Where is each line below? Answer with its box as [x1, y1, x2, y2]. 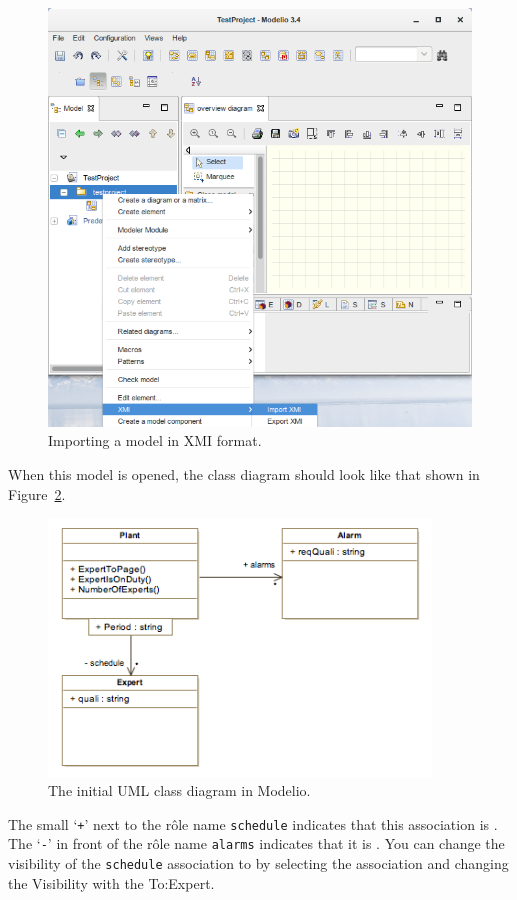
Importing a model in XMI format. [48, 430, 262, 451]
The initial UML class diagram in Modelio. [48, 780, 311, 801]
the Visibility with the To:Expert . [8, 872, 215, 893]
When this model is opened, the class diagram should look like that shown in [8, 463, 480, 484]
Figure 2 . [8, 483, 66, 504]
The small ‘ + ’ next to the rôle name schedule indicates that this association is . [8, 813, 498, 834]
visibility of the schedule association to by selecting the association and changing [8, 853, 509, 874]
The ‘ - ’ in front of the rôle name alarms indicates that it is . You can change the [8, 833, 505, 854]
